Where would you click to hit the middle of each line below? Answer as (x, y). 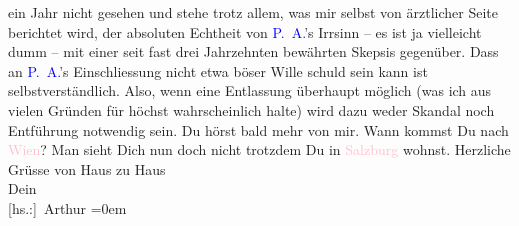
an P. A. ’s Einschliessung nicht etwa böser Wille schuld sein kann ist (218, 70)
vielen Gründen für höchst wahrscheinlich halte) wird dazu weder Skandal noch (251, 109)
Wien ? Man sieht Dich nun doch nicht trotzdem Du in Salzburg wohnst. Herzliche (259, 149)
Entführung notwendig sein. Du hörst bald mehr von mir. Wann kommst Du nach (258, 129)
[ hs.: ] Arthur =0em (67, 207)
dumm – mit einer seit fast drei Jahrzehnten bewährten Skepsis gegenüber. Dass (253, 51)
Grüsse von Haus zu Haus (87, 168)
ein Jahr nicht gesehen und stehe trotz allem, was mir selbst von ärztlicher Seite (253, 12)
